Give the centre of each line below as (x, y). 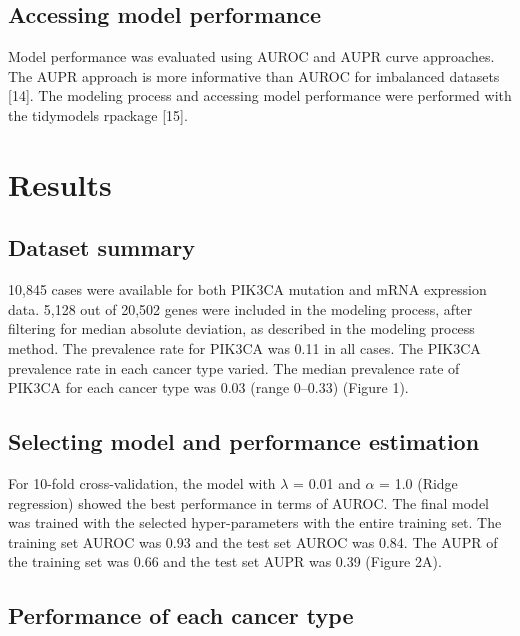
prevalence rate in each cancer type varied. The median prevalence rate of (234, 367)
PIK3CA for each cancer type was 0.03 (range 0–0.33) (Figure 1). (208, 387)
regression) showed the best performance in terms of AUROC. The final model (249, 502)
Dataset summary (102, 247)
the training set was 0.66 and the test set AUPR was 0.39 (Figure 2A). (225, 561)
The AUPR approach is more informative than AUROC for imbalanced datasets (254, 75)
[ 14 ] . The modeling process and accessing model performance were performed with (260, 95)
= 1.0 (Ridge (418, 482)
